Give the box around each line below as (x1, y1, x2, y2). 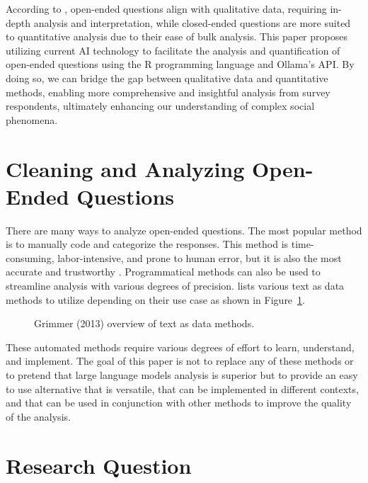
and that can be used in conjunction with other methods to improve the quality (6, 395, 352, 410)
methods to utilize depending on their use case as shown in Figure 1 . (6, 292, 305, 307)
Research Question (6, 450, 192, 479)
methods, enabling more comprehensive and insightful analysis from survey (6, 84, 330, 99)
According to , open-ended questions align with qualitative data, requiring (6, 1, 327, 16)
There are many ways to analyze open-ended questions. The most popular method (6, 222, 362, 237)
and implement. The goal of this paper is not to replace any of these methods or (6, 353, 354, 368)
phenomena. (6, 112, 58, 127)
